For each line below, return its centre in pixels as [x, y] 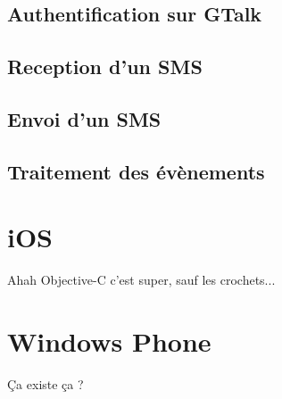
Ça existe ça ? [46, 383]
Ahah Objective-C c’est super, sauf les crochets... [141, 280]
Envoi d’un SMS [84, 118]
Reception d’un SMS [105, 66]
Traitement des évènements [136, 171]
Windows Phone [109, 341]
